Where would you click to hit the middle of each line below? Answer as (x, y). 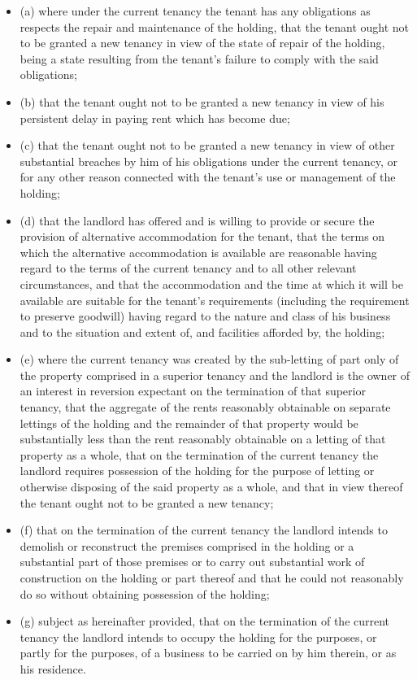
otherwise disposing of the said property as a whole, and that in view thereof (211, 487)
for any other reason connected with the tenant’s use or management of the (208, 177)
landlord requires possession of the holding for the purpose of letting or (197, 471)
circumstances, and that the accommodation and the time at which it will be (211, 283)
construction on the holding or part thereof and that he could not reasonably (212, 578)
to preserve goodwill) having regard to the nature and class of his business (205, 316)
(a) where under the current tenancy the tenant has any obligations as (195, 11)
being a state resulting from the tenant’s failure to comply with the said (199, 58)
